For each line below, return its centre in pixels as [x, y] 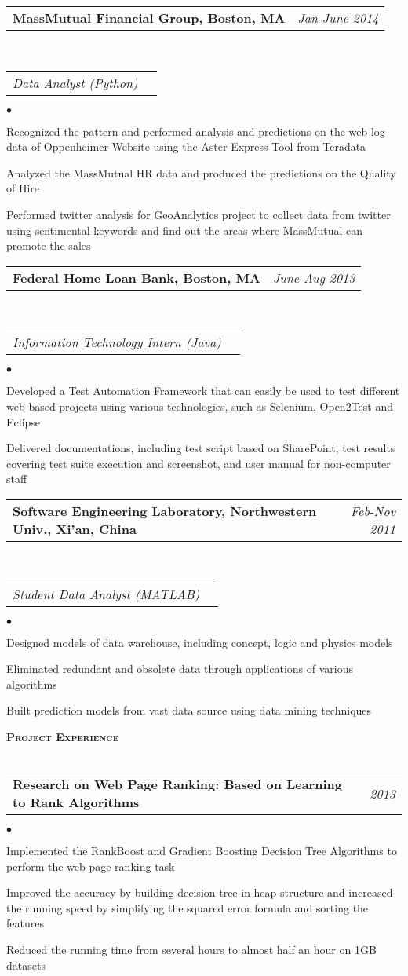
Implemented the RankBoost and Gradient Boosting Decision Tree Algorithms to [202, 851]
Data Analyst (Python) [75, 82]
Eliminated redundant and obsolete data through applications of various [180, 669]
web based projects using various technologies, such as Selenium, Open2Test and [200, 406]
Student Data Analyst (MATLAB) [106, 594]
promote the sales [49, 245]
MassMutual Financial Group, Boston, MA [149, 18]
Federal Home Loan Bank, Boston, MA [137, 277]
